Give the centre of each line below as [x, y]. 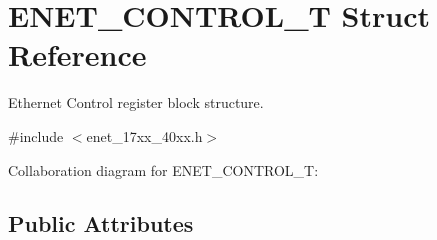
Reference [77, 54]
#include [36, 135]
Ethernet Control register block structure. [136, 102]
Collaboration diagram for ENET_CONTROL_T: [163, 169]
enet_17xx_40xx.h [144, 135]
